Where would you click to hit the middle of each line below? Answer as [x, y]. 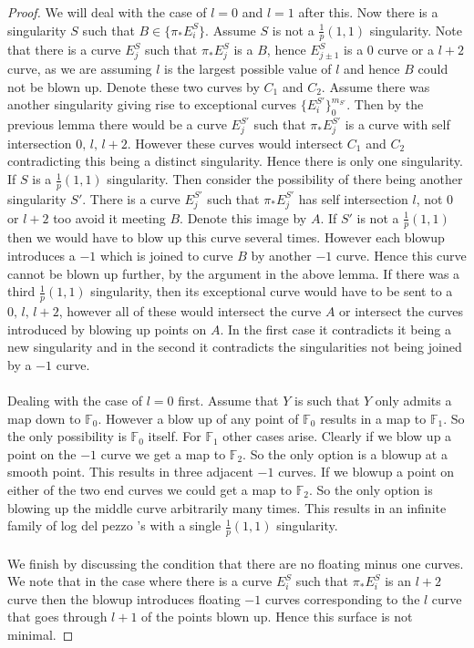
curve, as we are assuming [80, 69]
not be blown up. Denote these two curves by [134, 86]
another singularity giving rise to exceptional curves [152, 104]
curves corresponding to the [342, 598]
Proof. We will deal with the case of [107, 12]
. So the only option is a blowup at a [345, 453]
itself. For [175, 436]
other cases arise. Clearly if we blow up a [337, 436]
